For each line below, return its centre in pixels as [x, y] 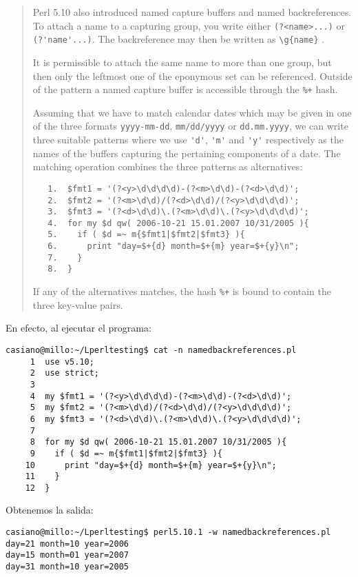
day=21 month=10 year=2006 [67, 544]
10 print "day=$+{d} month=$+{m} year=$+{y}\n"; [151, 465]
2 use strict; [65, 373]
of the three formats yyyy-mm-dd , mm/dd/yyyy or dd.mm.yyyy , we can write [190, 126]
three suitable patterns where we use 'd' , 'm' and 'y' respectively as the [188, 139]
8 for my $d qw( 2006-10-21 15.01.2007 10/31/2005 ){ [158, 442]
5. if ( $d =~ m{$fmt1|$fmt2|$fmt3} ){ [146, 235]
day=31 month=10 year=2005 [67, 567]
